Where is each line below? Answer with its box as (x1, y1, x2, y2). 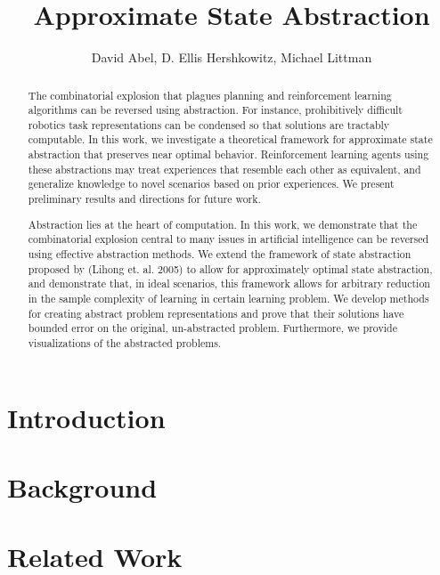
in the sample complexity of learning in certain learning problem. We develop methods (28, 290, 429, 305)
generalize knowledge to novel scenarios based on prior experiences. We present (28, 176, 395, 191)
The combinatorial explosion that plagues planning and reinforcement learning (28, 87, 392, 102)
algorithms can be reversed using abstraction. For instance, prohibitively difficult (28, 102, 403, 117)
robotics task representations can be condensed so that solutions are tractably (28, 117, 390, 132)
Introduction (7, 399, 166, 435)
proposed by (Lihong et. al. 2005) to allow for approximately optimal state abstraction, (28, 261, 433, 276)
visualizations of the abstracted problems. (28, 335, 222, 350)
